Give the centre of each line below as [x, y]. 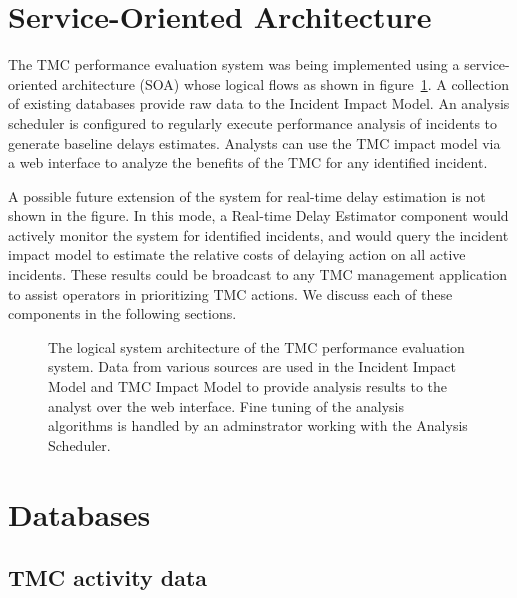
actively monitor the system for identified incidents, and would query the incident [258, 234]
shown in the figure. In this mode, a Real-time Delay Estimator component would [258, 215]
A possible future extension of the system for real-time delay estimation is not [247, 195]
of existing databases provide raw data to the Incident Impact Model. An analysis [259, 103]
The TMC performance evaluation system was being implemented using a [234, 64]
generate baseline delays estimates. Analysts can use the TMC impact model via [254, 142]
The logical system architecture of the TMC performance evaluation [256, 346]
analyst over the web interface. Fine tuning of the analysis [226, 405]
